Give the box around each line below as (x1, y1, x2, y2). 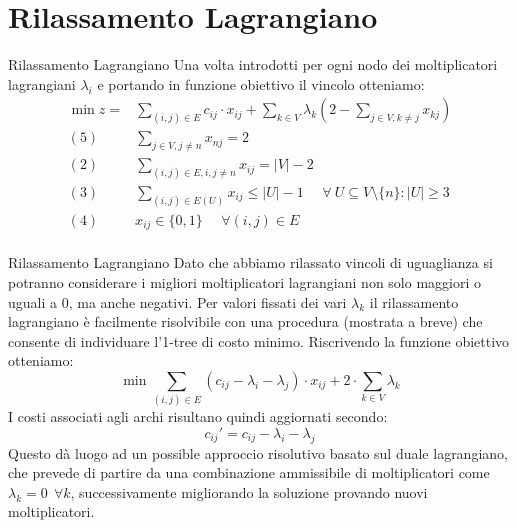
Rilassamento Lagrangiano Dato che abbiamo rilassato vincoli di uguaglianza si (8, 252, 493, 273)
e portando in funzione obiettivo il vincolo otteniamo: (97, 73, 425, 94)
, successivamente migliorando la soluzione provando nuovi (70, 481, 428, 502)
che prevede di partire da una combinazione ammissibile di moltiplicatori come (8, 462, 490, 483)
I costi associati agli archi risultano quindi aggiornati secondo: (8, 406, 388, 427)
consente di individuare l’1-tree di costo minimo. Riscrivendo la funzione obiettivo (8, 330, 510, 351)
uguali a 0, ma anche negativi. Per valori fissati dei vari (8, 291, 347, 312)
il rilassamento (369, 291, 459, 312)
